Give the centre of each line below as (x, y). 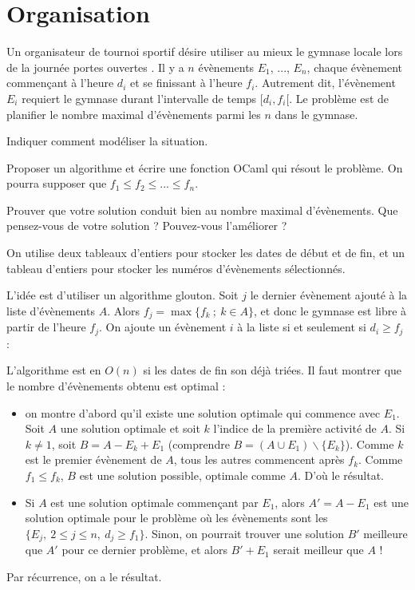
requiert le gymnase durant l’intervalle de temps (139, 98)
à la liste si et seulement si (302, 327)
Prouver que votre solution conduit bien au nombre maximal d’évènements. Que (202, 210)
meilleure (385, 533)
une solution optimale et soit (130, 428)
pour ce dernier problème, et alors (144, 550)
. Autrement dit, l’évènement (325, 83)
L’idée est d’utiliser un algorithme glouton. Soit (123, 295)
